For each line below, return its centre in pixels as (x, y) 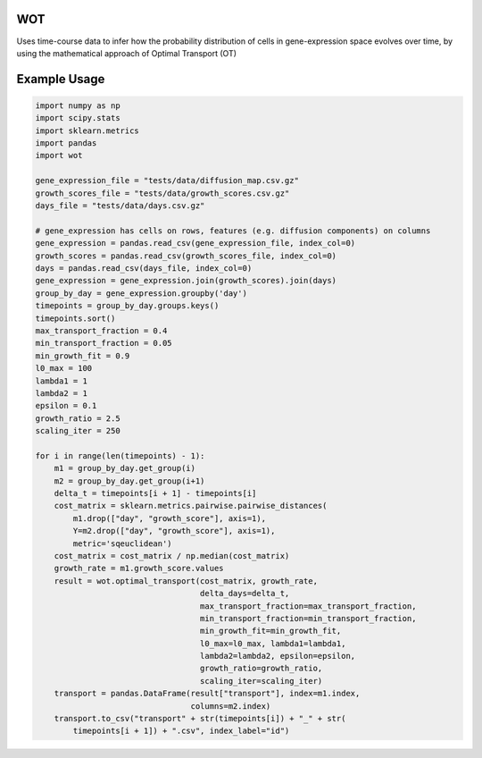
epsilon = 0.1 (66, 406)
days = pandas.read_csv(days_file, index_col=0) (144, 268)
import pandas (66, 143)
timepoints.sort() (75, 318)
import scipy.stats (78, 118)
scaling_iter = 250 (78, 431)
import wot (59, 156)
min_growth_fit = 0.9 (83, 356)
